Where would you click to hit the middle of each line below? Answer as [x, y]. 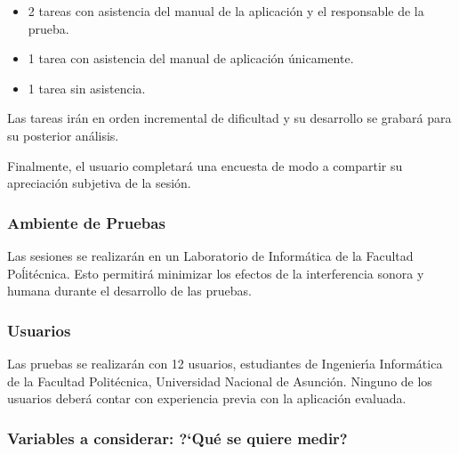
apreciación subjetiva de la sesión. [99, 183]
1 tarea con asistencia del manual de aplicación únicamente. [191, 58]
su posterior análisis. [63, 135]
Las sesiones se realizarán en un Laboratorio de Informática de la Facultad [210, 255]
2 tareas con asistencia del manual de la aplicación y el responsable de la [226, 11]
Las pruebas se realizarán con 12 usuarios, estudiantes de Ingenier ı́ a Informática [225, 363]
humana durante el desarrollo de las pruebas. [129, 291]
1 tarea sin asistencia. [87, 88]
